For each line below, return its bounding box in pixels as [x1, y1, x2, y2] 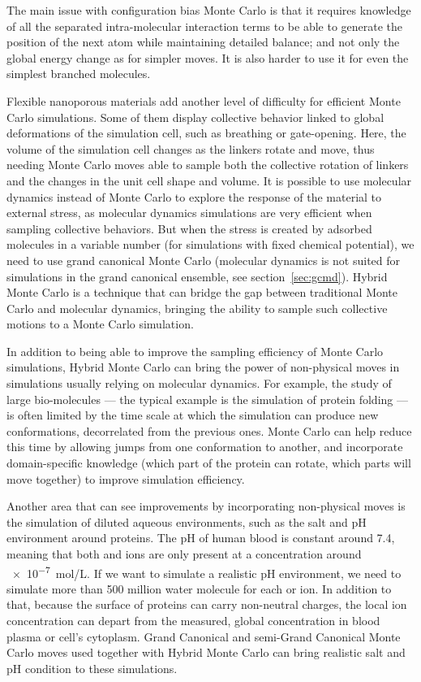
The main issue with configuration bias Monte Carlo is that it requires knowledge [6, 2, 411, 18]
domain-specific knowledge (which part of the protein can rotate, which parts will [6, 454, 411, 471]
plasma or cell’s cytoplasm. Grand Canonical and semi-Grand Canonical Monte [6, 628, 401, 645]
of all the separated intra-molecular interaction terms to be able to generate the [6, 17, 403, 34]
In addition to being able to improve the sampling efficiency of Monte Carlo [6, 342, 384, 359]
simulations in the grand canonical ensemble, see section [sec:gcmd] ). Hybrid [6, 267, 388, 285]
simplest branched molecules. [6, 65, 151, 82]
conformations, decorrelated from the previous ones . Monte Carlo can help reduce [6, 422, 412, 439]
